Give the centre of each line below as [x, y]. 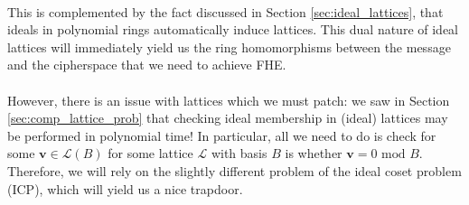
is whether [314, 153]
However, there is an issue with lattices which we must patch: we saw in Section [229, 100]
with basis [239, 153]
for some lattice [150, 153]
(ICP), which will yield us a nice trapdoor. [125, 188]
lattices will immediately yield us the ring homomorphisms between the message [229, 47]
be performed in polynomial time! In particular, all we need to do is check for [222, 135]
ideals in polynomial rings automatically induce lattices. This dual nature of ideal [233, 29]
